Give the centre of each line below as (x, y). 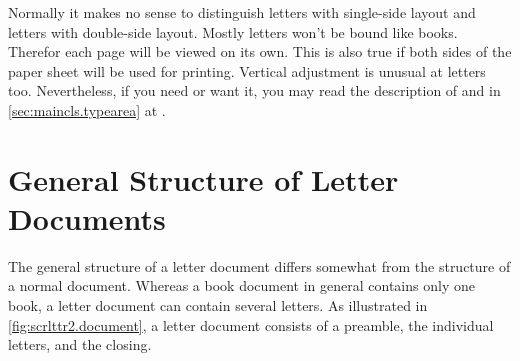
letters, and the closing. (80, 344)
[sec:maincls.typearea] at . (87, 109)
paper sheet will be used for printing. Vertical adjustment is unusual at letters (247, 70)
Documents (87, 217)
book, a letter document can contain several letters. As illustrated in (218, 305)
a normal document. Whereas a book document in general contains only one (241, 285)
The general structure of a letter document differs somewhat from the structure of (259, 265)
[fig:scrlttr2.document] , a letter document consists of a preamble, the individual (251, 324)
